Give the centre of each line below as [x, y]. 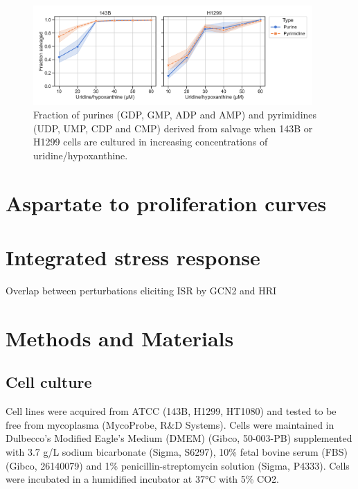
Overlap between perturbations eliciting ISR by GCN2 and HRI [141, 291]
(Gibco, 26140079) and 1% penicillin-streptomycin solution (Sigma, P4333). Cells [178, 465]
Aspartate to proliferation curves [166, 203]
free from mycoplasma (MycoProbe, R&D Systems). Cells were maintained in [170, 424]
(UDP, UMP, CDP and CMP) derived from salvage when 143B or [173, 128]
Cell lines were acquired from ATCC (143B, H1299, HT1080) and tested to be [171, 411]
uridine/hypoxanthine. [81, 155]
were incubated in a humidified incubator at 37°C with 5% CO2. [143, 479]
